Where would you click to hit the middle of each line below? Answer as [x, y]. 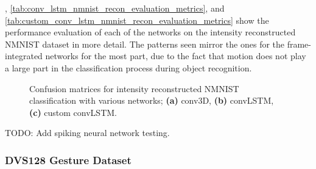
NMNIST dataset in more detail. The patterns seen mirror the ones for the [145, 44]
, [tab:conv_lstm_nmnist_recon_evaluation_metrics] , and [115, 8]
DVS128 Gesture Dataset [68, 160]
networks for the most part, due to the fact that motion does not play [176, 56]
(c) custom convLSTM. [73, 112]
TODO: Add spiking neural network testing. [87, 133]
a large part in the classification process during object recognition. [128, 67]
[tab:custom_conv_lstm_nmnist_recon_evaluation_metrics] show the [137, 20]
